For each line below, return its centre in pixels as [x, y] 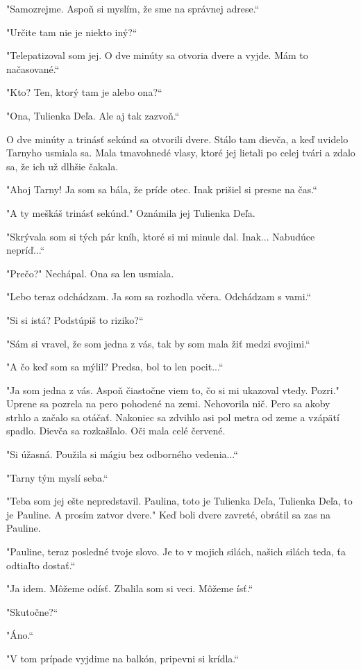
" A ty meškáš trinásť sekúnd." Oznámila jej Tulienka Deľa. [131, 212]
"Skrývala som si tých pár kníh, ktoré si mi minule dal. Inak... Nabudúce [161, 236]
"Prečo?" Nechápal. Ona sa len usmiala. [90, 273]
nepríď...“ [26, 250]
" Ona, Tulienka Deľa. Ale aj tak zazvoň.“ [93, 115]
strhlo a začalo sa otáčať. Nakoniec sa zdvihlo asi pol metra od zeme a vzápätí [173, 417]
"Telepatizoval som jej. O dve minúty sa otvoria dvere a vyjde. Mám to [157, 55]
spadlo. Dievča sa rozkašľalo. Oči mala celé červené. [116, 431]
